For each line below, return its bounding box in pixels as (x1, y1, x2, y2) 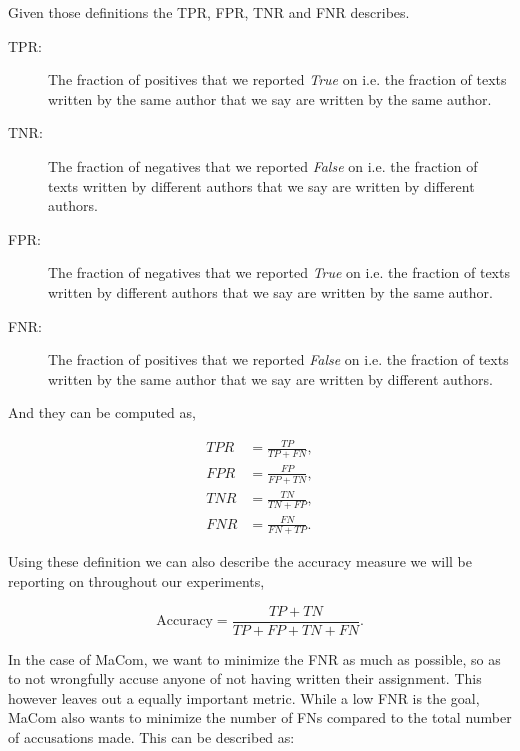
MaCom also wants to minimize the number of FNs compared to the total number (8, 707, 512, 728)
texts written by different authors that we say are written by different (48, 175, 475, 196)
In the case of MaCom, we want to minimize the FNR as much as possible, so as (8, 648, 501, 669)
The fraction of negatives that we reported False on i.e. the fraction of (48, 155, 478, 176)
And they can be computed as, (8, 402, 196, 423)
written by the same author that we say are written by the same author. (48, 88, 492, 109)
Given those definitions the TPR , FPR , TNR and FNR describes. (8, 2, 410, 22)
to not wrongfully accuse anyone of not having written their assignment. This (8, 668, 482, 689)
